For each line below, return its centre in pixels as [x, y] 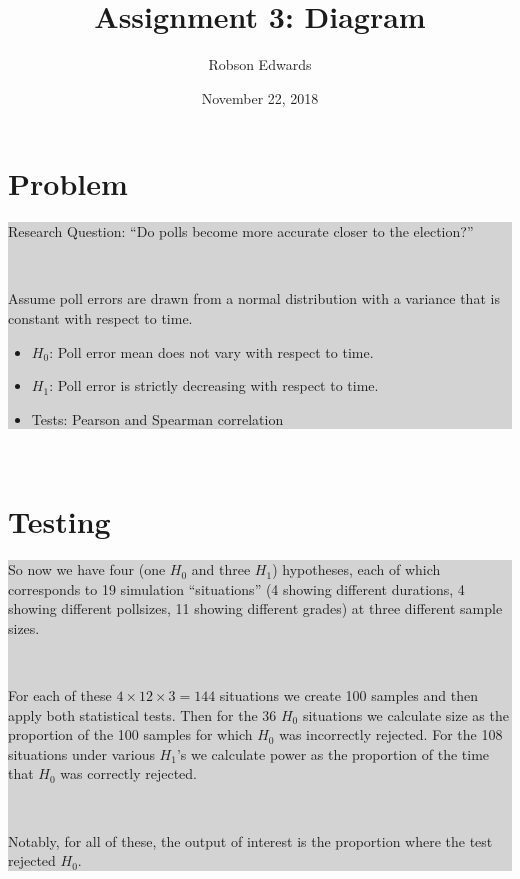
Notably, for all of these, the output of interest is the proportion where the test [250, 840]
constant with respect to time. [100, 318]
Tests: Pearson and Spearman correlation [157, 418]
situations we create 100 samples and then [348, 695]
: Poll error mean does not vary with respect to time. [211, 351]
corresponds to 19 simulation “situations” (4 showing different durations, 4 [236, 588]
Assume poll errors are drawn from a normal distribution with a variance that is [254, 298]
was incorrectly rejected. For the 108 [391, 734]
